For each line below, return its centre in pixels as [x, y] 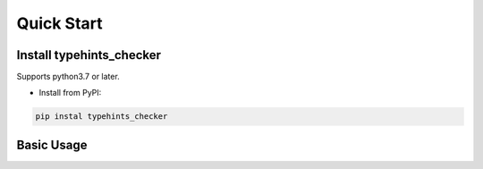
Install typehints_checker [89, 55]
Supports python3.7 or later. [68, 77]
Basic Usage [52, 144]
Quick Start [59, 23]
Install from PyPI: [70, 93]
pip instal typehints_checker [102, 117]
